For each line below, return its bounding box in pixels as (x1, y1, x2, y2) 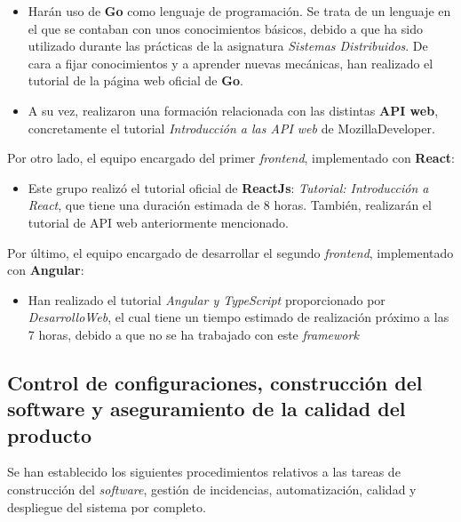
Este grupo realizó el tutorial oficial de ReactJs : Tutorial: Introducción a (28, 178, 429, 197)
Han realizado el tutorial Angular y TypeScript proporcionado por (28, 290, 385, 309)
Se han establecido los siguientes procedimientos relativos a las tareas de (7, 462, 401, 481)
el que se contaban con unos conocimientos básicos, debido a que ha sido (28, 19, 423, 37)
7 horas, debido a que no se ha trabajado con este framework (28, 325, 359, 343)
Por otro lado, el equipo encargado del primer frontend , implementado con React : (7, 149, 455, 167)
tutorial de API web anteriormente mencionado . (28, 213, 289, 231)
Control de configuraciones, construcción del (7, 368, 423, 396)
